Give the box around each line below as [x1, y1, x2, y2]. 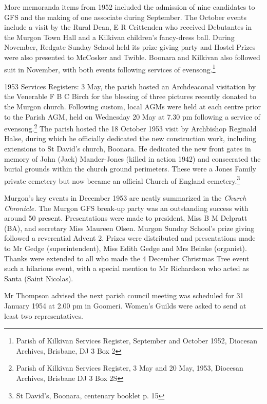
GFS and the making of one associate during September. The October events [4, 11, 246, 22]
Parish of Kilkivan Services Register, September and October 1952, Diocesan [16, 335, 258, 346]
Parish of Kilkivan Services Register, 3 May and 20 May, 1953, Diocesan [16, 362, 243, 373]
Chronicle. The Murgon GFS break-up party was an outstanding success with [4, 202, 249, 213]
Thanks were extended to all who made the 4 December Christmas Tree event [4, 253, 250, 263]
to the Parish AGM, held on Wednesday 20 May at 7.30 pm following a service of [4, 111, 260, 122]
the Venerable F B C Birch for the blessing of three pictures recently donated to [4, 91, 257, 102]
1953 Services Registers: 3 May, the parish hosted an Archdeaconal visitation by [4, 81, 256, 91]
